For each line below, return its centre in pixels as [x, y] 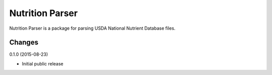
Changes [24, 43]
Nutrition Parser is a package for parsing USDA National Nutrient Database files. [92, 28]
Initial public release [43, 63]
